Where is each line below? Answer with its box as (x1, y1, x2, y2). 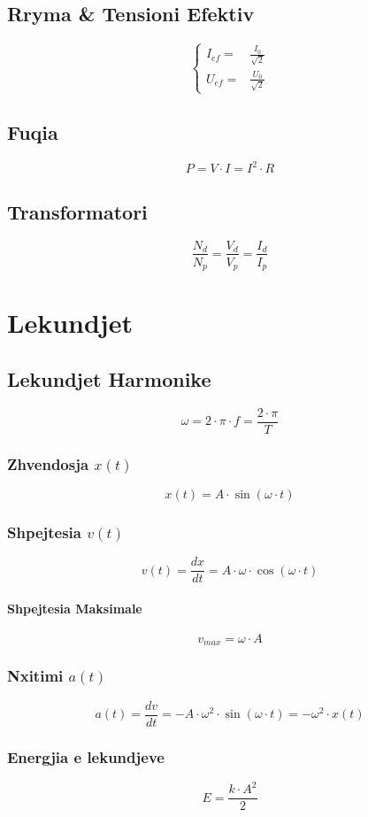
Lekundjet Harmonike (7, 365, 211, 392)
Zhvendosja (7, 452, 89, 474)
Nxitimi (7, 665, 64, 687)
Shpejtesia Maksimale (7, 598, 142, 617)
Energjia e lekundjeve (7, 745, 165, 767)
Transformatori (7, 197, 148, 225)
